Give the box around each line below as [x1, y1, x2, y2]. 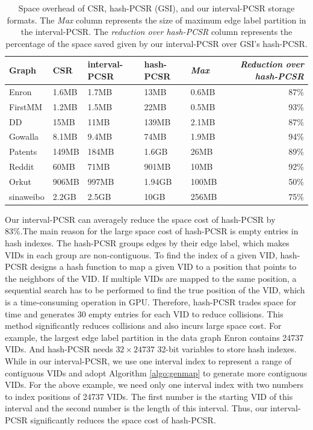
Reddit [9, 160, 34, 173]
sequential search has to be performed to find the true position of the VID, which [5, 284, 305, 296]
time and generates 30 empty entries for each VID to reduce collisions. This [5, 307, 284, 320]
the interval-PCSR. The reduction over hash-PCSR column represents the [20, 25, 293, 38]
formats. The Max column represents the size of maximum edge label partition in [7, 13, 306, 26]
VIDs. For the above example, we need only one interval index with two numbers [5, 378, 304, 391]
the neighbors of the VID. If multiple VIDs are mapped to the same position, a [5, 272, 297, 284]
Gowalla [9, 130, 39, 143]
